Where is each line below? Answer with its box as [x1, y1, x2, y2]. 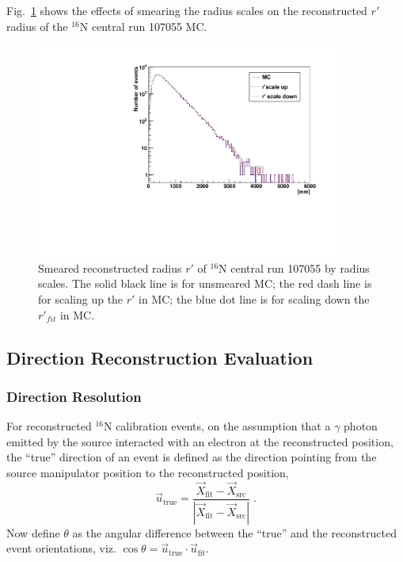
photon [344, 418, 378, 434]
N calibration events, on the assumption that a [103, 418, 331, 434]
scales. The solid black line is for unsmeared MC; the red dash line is [38, 275, 372, 292]
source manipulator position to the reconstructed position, [6, 465, 289, 481]
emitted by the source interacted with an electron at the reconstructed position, [6, 433, 393, 449]
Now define [6, 524, 60, 541]
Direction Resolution [6, 386, 142, 406]
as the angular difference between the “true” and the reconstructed [72, 524, 397, 541]
